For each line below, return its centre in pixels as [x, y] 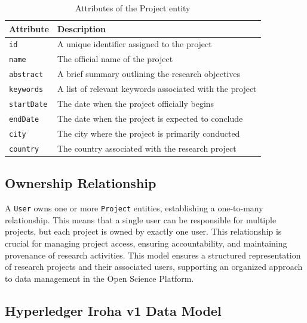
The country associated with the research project [147, 148]
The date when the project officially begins [136, 104]
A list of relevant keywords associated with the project [157, 89]
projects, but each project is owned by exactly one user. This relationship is [143, 231]
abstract [26, 75]
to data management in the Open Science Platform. [99, 278]
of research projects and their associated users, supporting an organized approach [154, 267]
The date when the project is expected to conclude [150, 118]
